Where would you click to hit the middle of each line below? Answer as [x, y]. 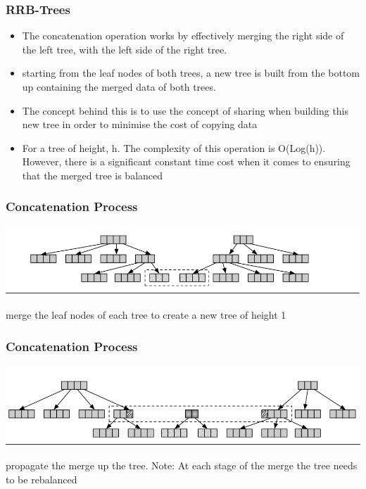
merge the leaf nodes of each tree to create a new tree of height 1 [146, 315]
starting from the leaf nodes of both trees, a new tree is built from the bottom [191, 73]
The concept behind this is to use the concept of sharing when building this [185, 110]
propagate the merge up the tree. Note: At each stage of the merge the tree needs [182, 465]
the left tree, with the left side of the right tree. [125, 49]
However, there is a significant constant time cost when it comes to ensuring [186, 161]
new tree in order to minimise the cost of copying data [140, 124]
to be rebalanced [42, 480]
